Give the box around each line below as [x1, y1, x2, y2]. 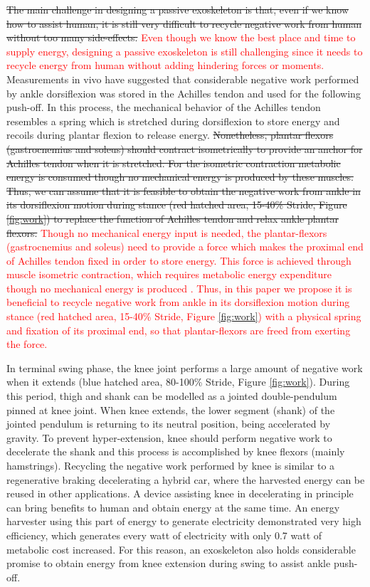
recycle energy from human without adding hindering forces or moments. [6, 58, 324, 73]
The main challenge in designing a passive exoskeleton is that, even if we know [6, 2, 349, 16]
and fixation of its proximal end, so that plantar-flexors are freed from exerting [6, 322, 351, 337]
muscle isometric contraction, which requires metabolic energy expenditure [6, 267, 332, 282]
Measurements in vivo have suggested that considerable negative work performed [6, 71, 359, 86]
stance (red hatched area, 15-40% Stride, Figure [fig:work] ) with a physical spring [6, 309, 361, 324]
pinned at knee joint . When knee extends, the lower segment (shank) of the [6, 402, 335, 417]
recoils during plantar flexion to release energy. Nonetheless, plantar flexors [6, 127, 334, 142]
